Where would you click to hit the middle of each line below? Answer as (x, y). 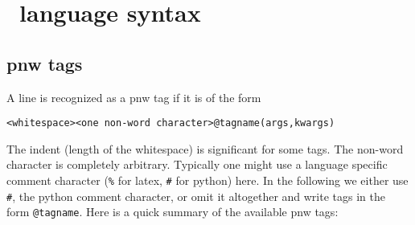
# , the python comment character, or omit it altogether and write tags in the (196, 196)
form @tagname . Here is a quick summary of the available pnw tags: (173, 212)
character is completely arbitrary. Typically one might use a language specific (197, 164)
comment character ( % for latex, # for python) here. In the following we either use (207, 180)
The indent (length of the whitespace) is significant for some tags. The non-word (205, 148)
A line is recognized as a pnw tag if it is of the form (134, 97)
